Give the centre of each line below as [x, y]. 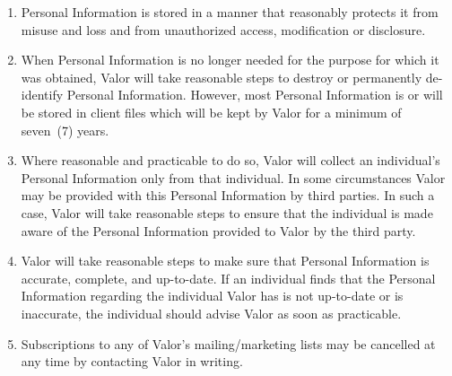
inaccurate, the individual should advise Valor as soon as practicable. [211, 313]
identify [42, 95]
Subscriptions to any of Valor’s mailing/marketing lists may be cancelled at [228, 343]
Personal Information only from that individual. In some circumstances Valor [233, 177]
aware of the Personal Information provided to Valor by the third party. [218, 230]
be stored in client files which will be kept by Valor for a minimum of [211, 112]
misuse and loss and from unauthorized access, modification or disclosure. [223, 29]
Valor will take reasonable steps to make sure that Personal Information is [225, 261]
